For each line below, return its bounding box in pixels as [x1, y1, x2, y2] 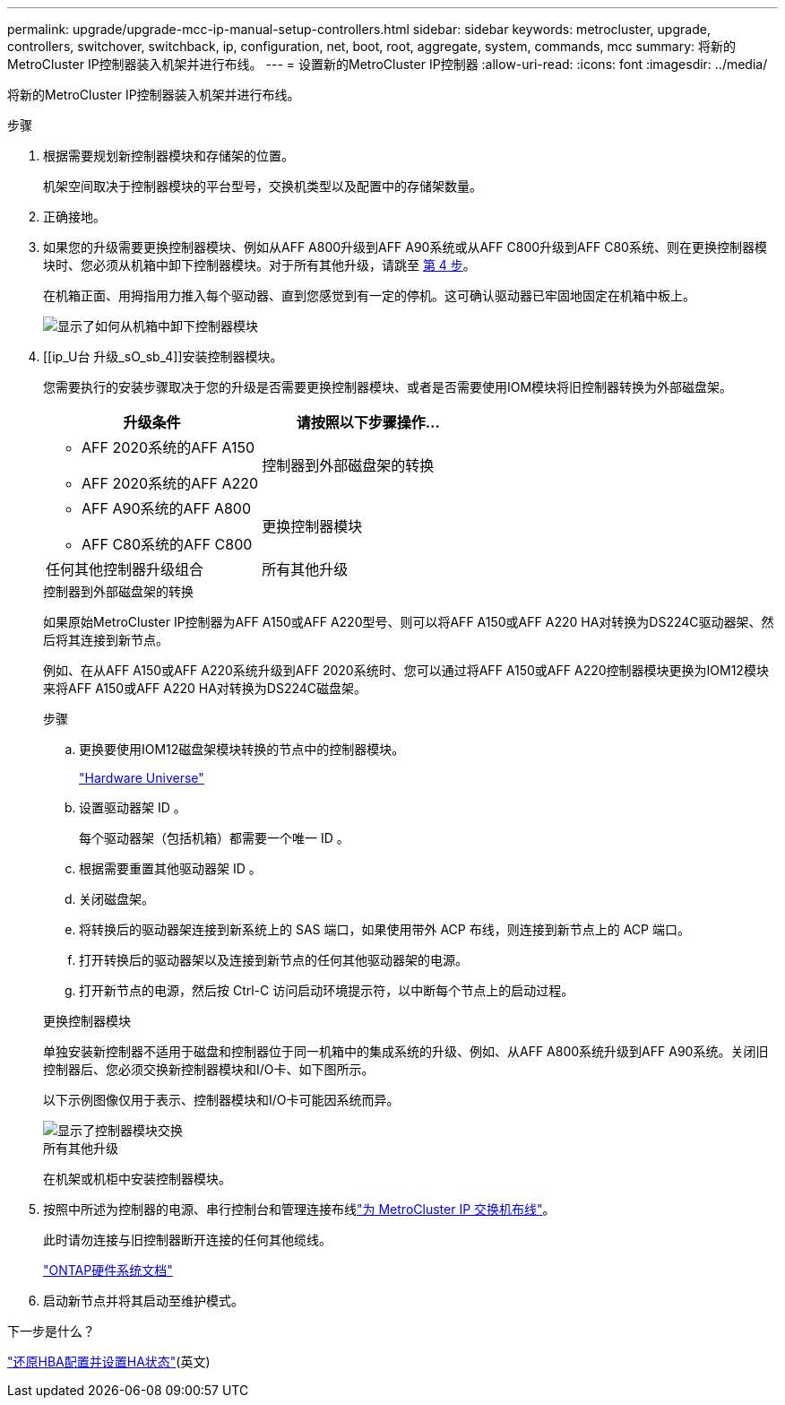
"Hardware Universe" [79, 770, 204, 785]
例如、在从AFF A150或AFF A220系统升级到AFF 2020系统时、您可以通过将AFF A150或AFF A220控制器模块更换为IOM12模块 [43, 663, 769, 678]
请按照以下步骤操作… [296, 413, 440, 431]
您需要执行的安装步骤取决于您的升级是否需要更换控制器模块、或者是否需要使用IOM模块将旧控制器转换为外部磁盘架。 [43, 379, 733, 395]
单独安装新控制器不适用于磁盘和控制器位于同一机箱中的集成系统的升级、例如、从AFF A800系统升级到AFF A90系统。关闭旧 [43, 1044, 769, 1059]
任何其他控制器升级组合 [46, 560, 204, 578]
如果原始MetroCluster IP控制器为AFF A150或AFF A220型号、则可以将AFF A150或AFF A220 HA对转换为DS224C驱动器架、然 [43, 614, 774, 629]
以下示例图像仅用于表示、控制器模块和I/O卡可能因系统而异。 [43, 1092, 400, 1107]
